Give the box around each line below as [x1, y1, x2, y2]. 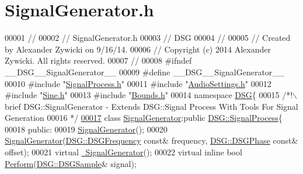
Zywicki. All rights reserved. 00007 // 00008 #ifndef [5, 54, 192, 67]
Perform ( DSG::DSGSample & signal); [5, 157, 137, 169]
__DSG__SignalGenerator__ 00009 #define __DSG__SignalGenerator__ [5, 65, 285, 78]
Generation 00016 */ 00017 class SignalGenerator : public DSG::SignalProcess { [5, 112, 283, 124]
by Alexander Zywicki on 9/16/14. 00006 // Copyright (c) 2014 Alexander [5, 43, 271, 55]
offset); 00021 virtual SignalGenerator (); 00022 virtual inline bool [5, 146, 242, 158]
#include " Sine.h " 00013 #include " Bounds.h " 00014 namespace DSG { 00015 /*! [5, 89, 293, 101]
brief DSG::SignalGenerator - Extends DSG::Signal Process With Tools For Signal [5, 100, 298, 112]
